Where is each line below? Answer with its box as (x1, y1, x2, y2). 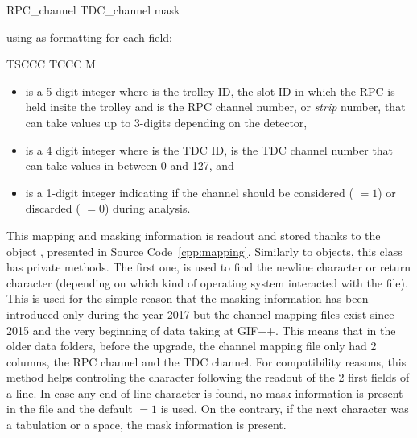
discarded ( (25, 200, 81, 217)
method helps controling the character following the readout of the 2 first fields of (6, 369, 410, 386)
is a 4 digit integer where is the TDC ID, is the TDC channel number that (25, 141, 394, 158)
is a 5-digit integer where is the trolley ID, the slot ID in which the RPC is (25, 82, 395, 99)
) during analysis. (104, 200, 191, 217)
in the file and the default (6, 400, 133, 417)
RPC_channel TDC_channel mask (6, 2, 180, 18)
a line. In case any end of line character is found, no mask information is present (6, 384, 403, 401)
